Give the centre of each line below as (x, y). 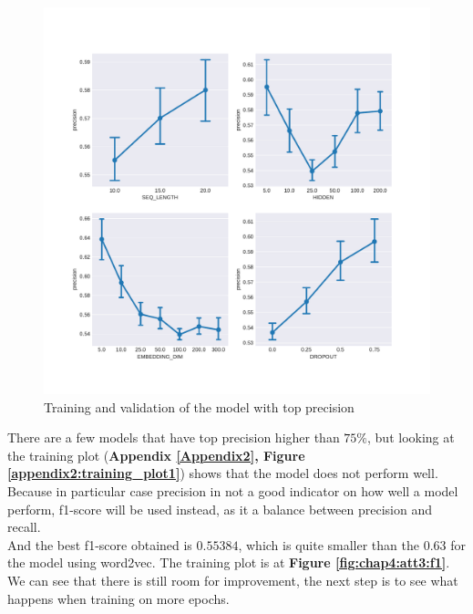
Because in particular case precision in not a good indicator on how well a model (233, 490)
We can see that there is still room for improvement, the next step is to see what (233, 580)
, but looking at (411, 437)
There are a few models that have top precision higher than (174, 437)
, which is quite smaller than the (329, 544)
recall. (24, 527)
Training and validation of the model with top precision (199, 406)
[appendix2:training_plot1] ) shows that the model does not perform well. (223, 473)
